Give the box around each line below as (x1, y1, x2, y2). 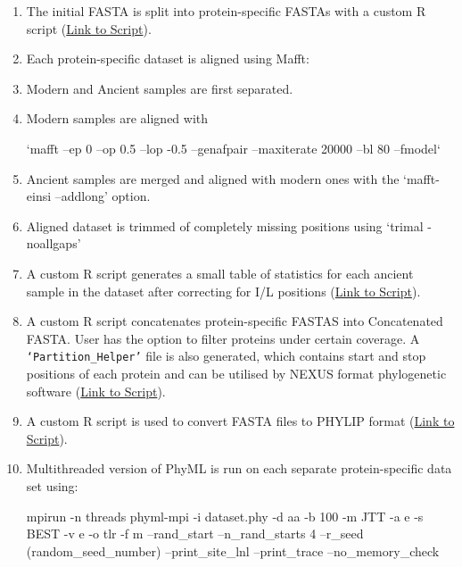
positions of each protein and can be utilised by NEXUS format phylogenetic (26, 364, 447, 383)
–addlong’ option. (54, 187, 151, 205)
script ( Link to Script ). (26, 19, 152, 38)
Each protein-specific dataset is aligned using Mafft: (26, 49, 309, 68)
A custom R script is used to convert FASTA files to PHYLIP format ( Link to (26, 412, 455, 430)
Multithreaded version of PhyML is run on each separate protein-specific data (26, 459, 452, 478)
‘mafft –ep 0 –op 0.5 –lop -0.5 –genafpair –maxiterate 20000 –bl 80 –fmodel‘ (26, 138, 441, 157)
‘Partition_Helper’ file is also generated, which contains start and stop (26, 346, 426, 365)
